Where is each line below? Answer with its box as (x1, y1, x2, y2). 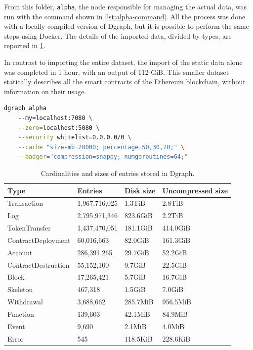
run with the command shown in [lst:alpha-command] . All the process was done (4, 11, 246, 21)
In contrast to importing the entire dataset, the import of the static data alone (4, 57, 243, 67)
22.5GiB (162, 259, 187, 270)
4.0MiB (162, 321, 185, 331)
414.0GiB (162, 223, 191, 233)
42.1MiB (125, 309, 150, 319)
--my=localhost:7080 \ (18, 115, 93, 121)
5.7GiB (125, 272, 146, 282)
